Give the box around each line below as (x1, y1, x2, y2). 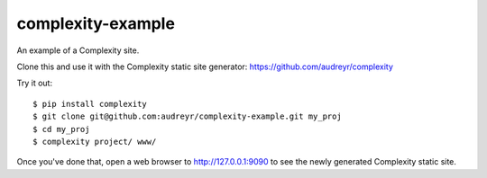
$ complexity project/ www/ (32, 136, 157, 147)
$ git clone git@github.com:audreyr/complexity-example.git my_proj (32, 111, 342, 121)
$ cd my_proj (32, 124, 90, 134)
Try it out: (16, 77, 53, 89)
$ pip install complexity (32, 99, 148, 109)
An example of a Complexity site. (16, 45, 140, 56)
